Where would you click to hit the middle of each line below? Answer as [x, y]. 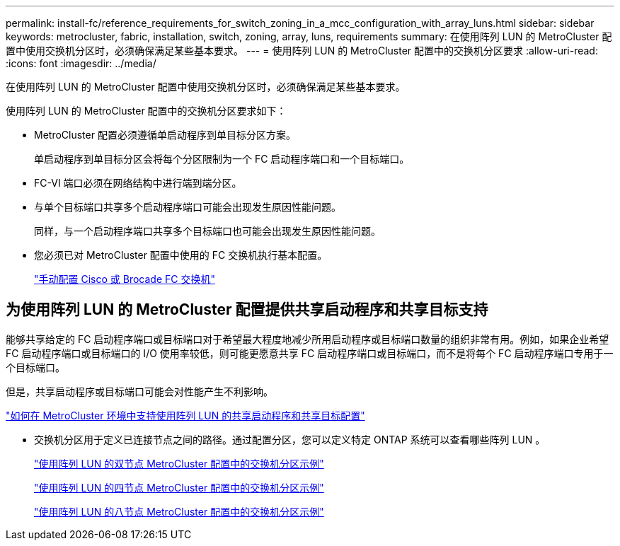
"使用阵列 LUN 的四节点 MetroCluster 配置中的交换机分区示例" [179, 487]
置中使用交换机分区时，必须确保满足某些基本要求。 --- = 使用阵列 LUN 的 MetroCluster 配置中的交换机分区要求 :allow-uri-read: [302, 51]
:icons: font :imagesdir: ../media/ [81, 63]
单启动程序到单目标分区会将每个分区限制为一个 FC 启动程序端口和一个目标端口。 [222, 159]
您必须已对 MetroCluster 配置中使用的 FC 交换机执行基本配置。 [181, 255]
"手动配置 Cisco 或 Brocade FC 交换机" [125, 279]
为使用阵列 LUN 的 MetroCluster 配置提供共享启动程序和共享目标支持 [247, 310]
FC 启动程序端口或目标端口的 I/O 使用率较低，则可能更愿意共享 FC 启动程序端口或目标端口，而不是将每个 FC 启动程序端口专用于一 [310, 353]
